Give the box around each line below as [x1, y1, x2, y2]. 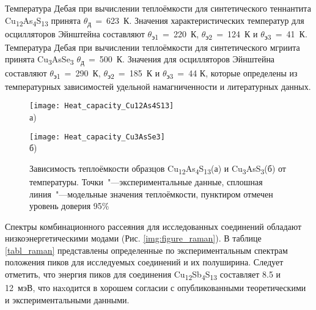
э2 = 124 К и [205, 27, 258, 42]
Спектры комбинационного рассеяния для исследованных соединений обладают [5, 220, 302, 232]
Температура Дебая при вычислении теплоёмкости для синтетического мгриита [5, 40, 300, 53]
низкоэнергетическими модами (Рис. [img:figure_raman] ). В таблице [5, 232, 262, 245]
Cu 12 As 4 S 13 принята [5, 13, 81, 28]
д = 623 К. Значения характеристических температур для [87, 13, 304, 28]
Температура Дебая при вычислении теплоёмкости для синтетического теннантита [5, 2, 311, 14]
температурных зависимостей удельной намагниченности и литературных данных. [5, 79, 311, 92]
